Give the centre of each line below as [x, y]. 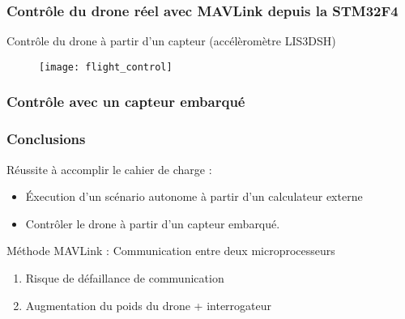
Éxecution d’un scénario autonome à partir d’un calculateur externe [194, 196]
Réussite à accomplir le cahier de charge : [109, 169]
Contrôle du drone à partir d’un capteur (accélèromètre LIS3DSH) [171, 41]
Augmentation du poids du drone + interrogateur [149, 305]
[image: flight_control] [106, 67]
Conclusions [46, 139]
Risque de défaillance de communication [125, 277]
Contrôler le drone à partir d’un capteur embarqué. [153, 223]
